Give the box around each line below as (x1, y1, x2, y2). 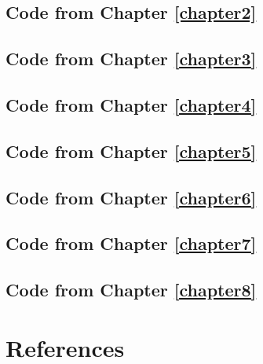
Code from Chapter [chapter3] (5, 46, 257, 71)
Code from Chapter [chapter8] (5, 278, 257, 302)
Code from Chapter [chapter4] (5, 92, 257, 116)
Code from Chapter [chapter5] (5, 138, 257, 163)
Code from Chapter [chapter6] (5, 185, 257, 209)
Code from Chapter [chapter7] (5, 231, 257, 256)
